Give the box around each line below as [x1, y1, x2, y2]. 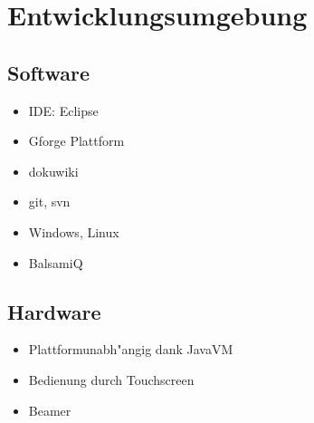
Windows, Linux [28, 222, 119, 241]
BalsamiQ [28, 253, 83, 272]
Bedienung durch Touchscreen [28, 370, 195, 389]
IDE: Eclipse [28, 101, 99, 120]
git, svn [28, 192, 71, 211]
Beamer [28, 400, 71, 419]
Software [7, 58, 90, 86]
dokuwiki [28, 161, 79, 180]
